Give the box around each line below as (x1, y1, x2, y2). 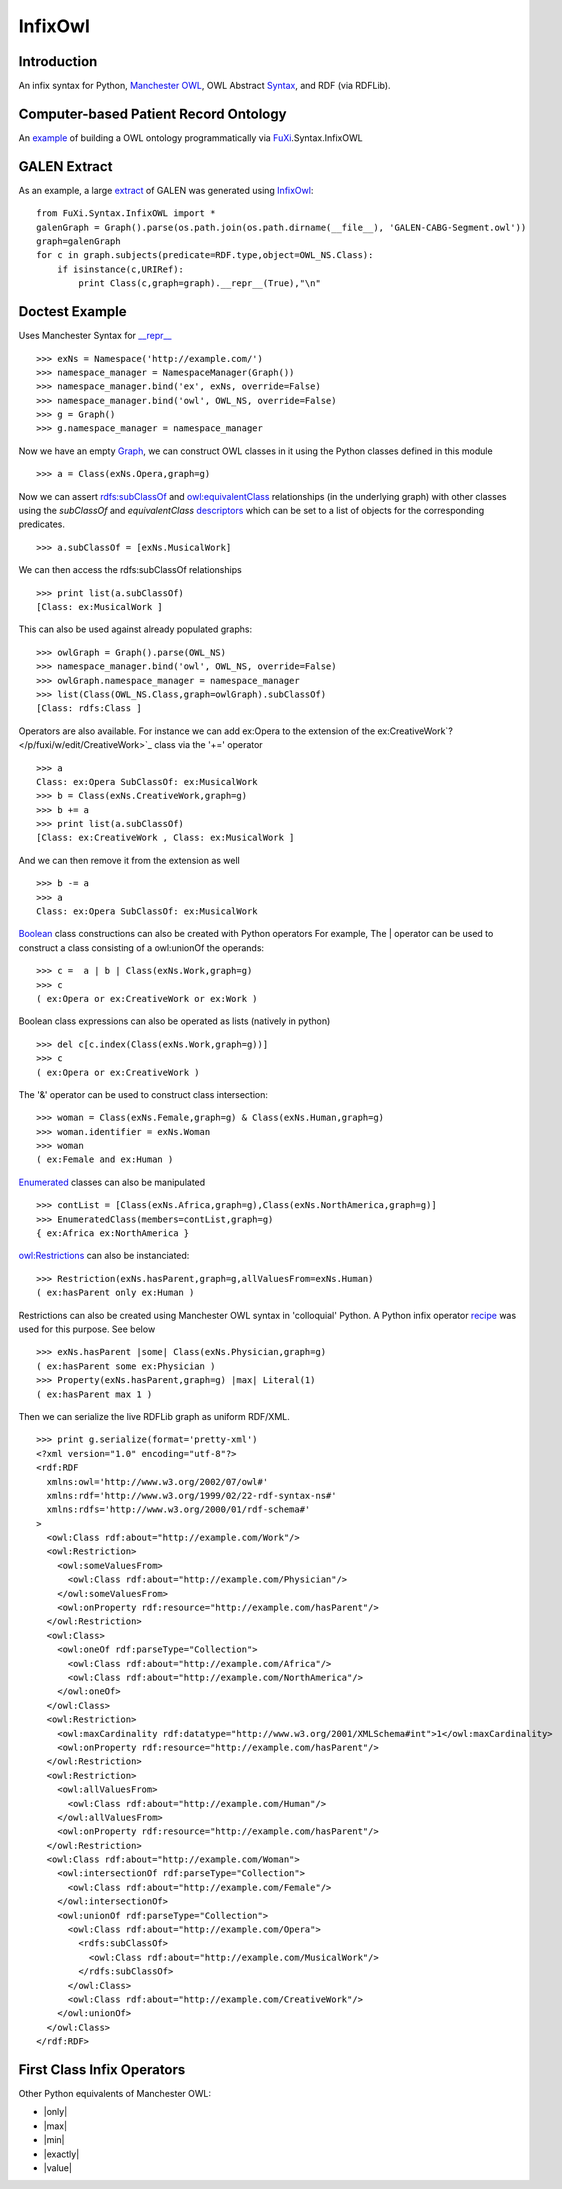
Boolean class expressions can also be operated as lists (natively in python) (18, 1015, 331, 1027)
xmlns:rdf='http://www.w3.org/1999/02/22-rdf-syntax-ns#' (46, 1490, 337, 1501)
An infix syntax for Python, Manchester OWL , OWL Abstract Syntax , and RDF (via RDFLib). (18, 80, 391, 92)
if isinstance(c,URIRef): (56, 263, 185, 275)
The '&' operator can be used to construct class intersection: (18, 1088, 269, 1100)
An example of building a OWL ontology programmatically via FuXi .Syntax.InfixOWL (18, 131, 364, 144)
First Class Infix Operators (18, 2061, 186, 2078)
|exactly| (43, 2148, 80, 2160)
